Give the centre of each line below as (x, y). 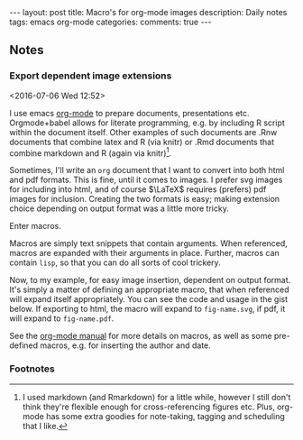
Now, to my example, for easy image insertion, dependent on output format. (150, 280)
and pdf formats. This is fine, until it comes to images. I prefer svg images (146, 180)
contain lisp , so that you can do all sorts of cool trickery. (115, 262)
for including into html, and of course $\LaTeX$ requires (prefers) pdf (138, 189)
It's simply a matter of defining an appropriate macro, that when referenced (150, 289)
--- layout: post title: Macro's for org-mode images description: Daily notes (148, 12)
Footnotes (32, 369)
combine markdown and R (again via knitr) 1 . (91, 152)
